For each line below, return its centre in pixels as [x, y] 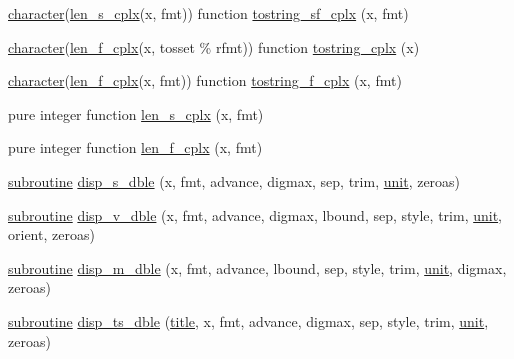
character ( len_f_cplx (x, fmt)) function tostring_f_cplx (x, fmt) [205, 80]
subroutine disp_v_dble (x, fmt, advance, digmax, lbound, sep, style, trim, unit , [255, 214]
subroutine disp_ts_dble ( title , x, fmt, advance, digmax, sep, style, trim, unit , [248, 320]
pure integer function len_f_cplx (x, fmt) [135, 147]
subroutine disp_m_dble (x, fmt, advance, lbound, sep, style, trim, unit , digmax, [257, 267]
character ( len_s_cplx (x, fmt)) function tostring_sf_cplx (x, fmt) [208, 13]
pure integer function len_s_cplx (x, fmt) [136, 113]
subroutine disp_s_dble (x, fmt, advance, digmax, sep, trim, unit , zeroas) [234, 180]
